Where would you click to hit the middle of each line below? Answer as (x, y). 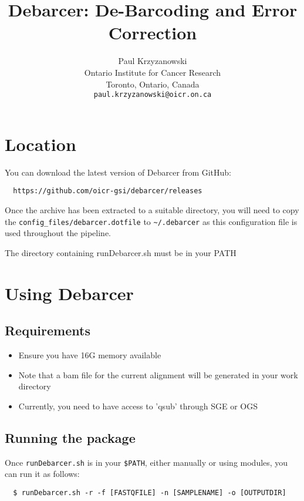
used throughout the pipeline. (58, 233)
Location (40, 144)
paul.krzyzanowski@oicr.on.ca (153, 95)
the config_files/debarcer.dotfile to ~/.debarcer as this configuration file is (151, 221)
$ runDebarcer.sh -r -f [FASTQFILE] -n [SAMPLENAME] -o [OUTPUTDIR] (150, 492)
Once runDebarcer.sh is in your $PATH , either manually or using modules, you (146, 462)
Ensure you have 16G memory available (90, 354)
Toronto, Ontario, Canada (153, 84)
